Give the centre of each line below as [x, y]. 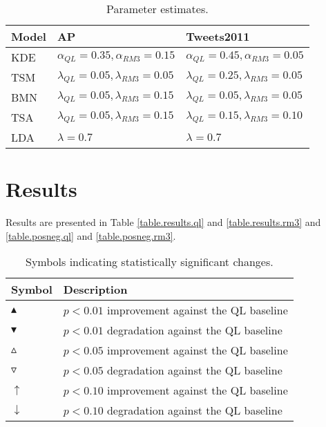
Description [95, 290]
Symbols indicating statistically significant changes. [150, 262]
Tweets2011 [218, 36]
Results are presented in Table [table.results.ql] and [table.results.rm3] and [163, 222]
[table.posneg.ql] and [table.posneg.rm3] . [91, 235]
